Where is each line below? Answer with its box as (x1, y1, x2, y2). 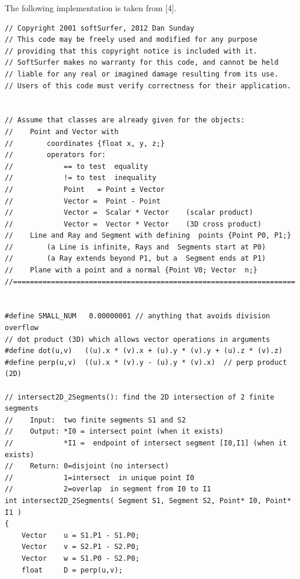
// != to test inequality (5, 174, 156, 182)
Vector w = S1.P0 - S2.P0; (21, 554, 140, 563)
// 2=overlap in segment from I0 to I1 (5, 485, 211, 494)
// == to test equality (5, 162, 148, 171)
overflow (5, 324, 39, 332)
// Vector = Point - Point (5, 197, 161, 205)
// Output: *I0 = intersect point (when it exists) (5, 427, 224, 436)
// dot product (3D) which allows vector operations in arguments (5, 335, 271, 344)
